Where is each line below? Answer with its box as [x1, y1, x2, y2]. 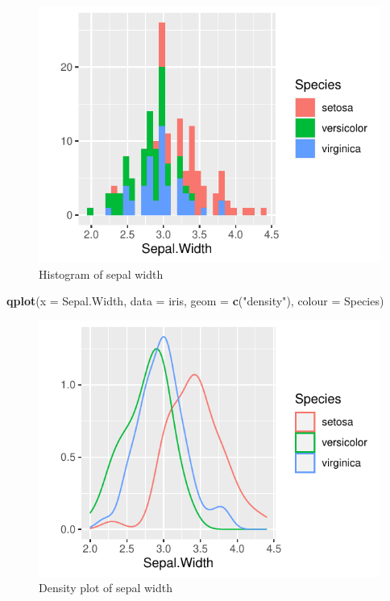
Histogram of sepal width [39, 265, 164, 282]
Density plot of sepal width [39, 579, 173, 596]
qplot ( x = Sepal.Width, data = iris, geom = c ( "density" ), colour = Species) [6, 292, 384, 309]
